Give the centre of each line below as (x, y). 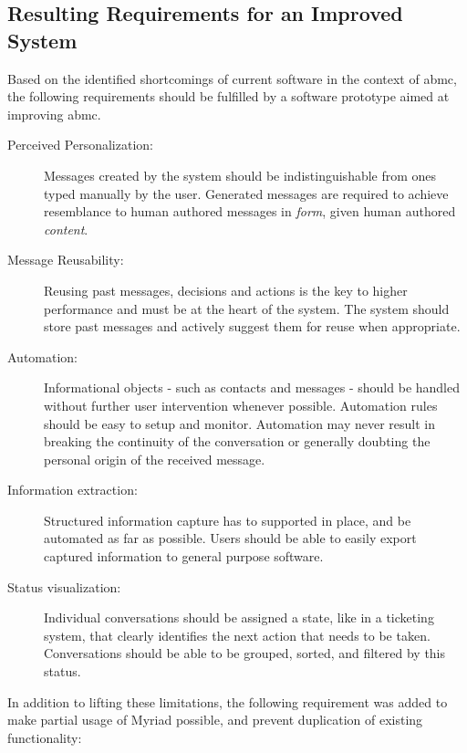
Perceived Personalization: (80, 145)
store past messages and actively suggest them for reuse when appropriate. (252, 326)
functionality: (45, 737)
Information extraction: (73, 490)
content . (66, 229)
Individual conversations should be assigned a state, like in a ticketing (239, 617)
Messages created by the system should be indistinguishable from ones (240, 175)
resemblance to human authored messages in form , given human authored (250, 211)
